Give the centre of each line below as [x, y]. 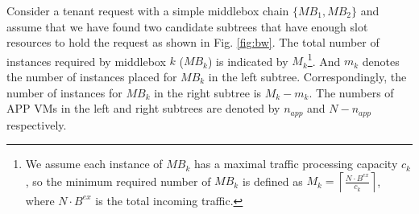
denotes [381, 61]
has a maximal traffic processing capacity [296, 164]
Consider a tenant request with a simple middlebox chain [148, 10]
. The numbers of [351, 92]
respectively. [37, 124]
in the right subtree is [208, 92]
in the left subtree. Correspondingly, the [307, 77]
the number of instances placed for [92, 77]
